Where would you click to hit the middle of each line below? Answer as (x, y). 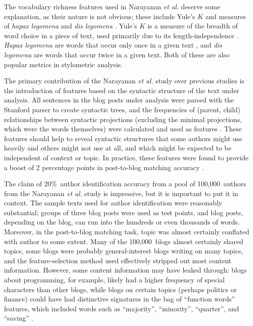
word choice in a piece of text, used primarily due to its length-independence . (121, 35)
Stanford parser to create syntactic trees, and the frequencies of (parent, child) (122, 109)
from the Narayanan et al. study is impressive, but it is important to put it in (121, 193)
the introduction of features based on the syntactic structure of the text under (122, 90)
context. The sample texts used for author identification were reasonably (113, 203)
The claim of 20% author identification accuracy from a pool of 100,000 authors (125, 184)
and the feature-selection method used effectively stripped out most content (118, 260)
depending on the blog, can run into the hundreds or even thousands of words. (122, 222)
